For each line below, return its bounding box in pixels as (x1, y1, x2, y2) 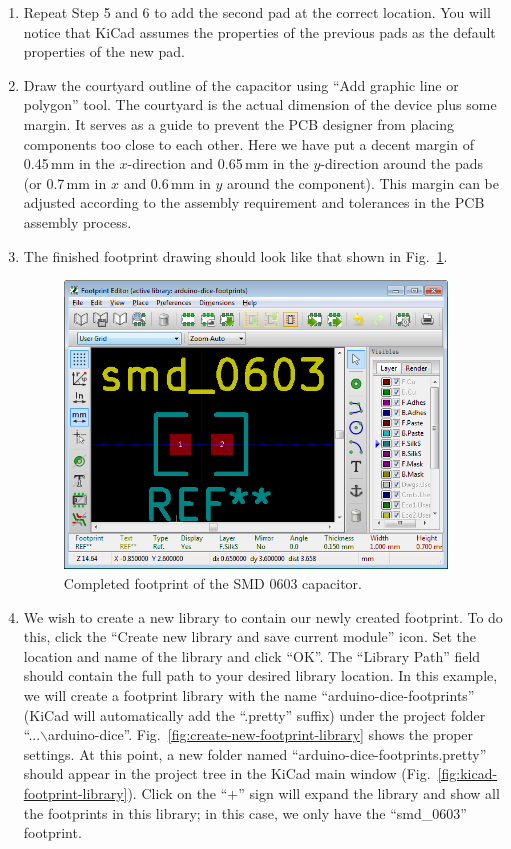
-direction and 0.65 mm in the (127, 153, 309, 174)
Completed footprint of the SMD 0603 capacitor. (63, 573, 362, 593)
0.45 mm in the (23, 153, 115, 174)
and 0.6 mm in (123, 172, 211, 193)
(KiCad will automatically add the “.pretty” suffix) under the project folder (23, 704, 486, 725)
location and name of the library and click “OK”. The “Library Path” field (23, 645, 481, 666)
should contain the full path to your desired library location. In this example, (23, 665, 498, 686)
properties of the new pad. (23, 41, 185, 62)
